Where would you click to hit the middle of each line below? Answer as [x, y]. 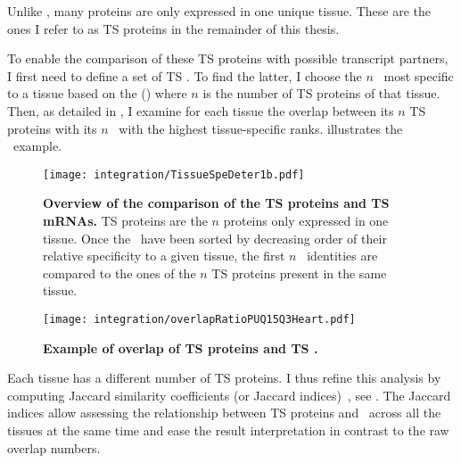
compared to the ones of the [119, 273]
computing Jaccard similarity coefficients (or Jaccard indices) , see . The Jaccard [229, 395]
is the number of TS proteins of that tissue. [321, 93]
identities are [342, 256]
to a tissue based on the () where [97, 93]
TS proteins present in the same [299, 273]
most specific [419, 75]
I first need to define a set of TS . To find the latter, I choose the [185, 75]
